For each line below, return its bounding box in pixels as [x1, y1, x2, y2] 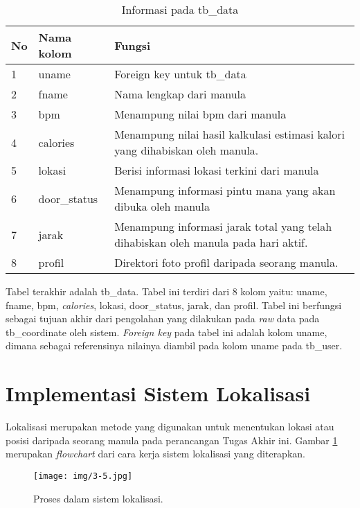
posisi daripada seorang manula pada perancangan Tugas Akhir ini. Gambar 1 [6, 432, 338, 447]
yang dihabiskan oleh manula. [114, 142, 259, 158]
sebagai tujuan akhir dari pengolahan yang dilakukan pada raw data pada [6, 311, 320, 326]
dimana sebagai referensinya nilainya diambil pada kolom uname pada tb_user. [6, 338, 343, 353]
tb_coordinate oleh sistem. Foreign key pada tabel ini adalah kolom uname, [6, 324, 327, 339]
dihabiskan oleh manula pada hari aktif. [114, 234, 308, 250]
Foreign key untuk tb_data [114, 66, 246, 82]
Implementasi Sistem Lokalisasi [6, 379, 311, 408]
